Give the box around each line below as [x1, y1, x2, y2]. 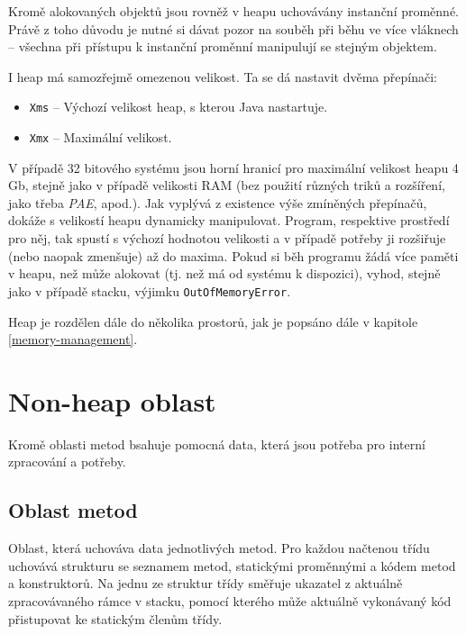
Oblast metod [8, 496, 138, 524]
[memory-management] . [8, 330, 138, 349]
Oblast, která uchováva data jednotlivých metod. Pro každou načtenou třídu [8, 539, 430, 557]
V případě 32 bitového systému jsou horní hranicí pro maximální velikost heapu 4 [8, 158, 459, 177]
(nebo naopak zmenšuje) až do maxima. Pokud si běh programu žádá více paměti [8, 246, 459, 265]
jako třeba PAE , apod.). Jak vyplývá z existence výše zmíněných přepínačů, [8, 193, 427, 212]
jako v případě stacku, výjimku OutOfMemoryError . [8, 281, 291, 300]
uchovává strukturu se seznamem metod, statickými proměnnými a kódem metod [8, 556, 456, 575]
